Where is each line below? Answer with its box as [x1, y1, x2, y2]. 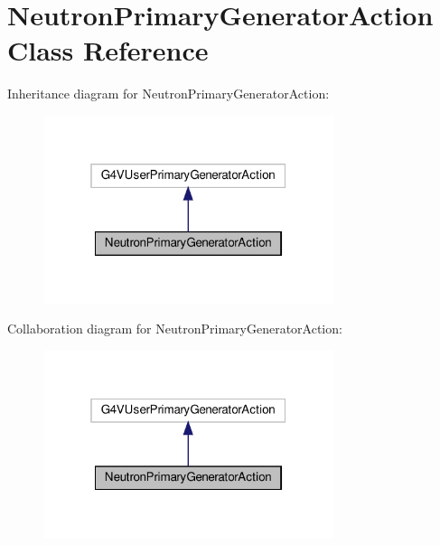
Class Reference [7, 32, 209, 69]
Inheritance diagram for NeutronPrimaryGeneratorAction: [7, 84, 330, 103]
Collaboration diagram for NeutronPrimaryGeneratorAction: [7, 319, 342, 338]
